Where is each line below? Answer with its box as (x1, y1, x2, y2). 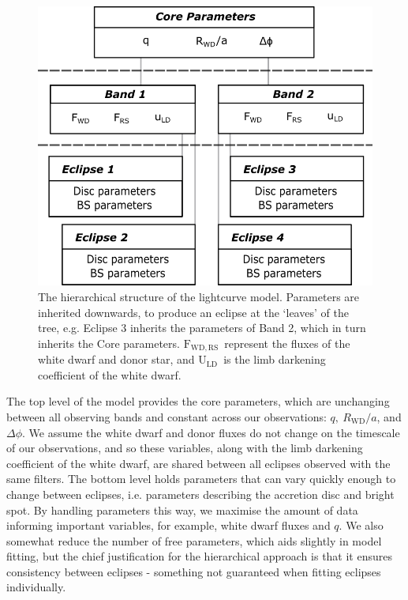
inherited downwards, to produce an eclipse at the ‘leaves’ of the (38, 304, 349, 320)
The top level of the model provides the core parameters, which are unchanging (6, 393, 390, 409)
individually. (6, 579, 66, 595)
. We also (339, 517, 384, 534)
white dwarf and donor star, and (38, 351, 195, 368)
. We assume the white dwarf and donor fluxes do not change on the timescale (22, 424, 400, 440)
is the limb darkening (223, 351, 326, 368)
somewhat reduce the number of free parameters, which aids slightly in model (6, 532, 382, 549)
